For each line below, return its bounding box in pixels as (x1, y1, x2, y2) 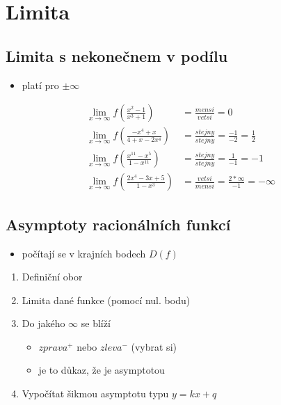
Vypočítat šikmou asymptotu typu (22, 386, 169, 401)
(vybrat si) (131, 339, 177, 354)
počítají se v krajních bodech (22, 246, 146, 260)
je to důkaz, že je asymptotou (38, 363, 165, 377)
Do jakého (22, 316, 65, 331)
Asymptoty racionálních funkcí (6, 213, 231, 235)
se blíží (81, 316, 111, 331)
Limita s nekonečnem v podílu (6, 45, 228, 66)
